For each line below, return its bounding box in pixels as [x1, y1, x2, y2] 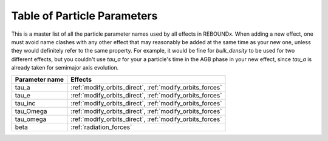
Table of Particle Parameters [11, 9, 158, 22]
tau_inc [15, 99, 36, 107]
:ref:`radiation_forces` [70, 123, 132, 131]
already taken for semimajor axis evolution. [11, 64, 119, 71]
